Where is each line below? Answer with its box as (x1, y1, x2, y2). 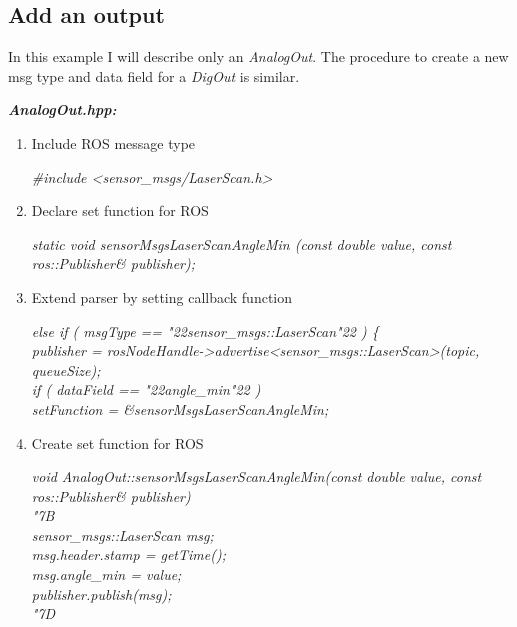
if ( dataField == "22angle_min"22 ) (31, 379, 261, 400)
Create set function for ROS (31, 432, 204, 453)
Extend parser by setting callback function (31, 286, 293, 307)
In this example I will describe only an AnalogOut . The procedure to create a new (8, 46, 509, 67)
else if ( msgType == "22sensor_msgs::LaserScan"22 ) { (31, 320, 379, 341)
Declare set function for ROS (31, 200, 209, 221)
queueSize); (31, 359, 101, 380)
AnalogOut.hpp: (8, 99, 117, 120)
